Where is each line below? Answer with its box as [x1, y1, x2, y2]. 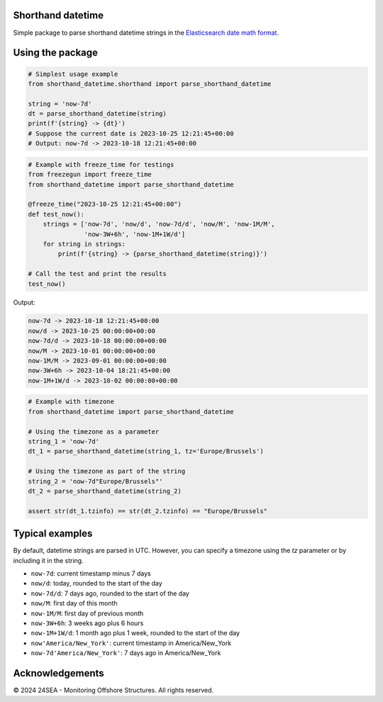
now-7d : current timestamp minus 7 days [30, 569, 152, 578]
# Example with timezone [28, 397, 115, 406]
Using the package [13, 47, 99, 59]
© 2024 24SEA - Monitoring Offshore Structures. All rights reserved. [13, 686, 214, 695]
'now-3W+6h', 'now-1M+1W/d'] [84, 230, 186, 238]
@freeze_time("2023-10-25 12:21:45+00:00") [28, 200, 182, 209]
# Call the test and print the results [28, 270, 167, 278]
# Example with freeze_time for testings [28, 160, 174, 168]
